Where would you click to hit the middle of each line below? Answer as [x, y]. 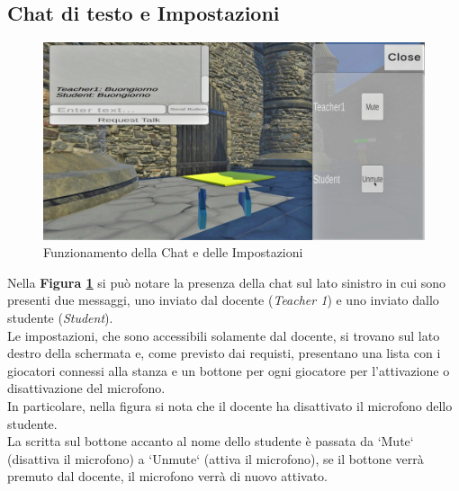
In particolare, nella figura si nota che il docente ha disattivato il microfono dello [230, 406]
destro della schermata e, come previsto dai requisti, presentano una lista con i [224, 353]
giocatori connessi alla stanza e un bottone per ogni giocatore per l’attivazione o [229, 370]
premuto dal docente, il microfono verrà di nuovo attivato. [168, 476]
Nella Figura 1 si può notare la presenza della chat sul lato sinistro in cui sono [227, 282]
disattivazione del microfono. [86, 388]
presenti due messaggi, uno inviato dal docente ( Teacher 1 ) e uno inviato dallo [223, 300]
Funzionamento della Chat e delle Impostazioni [173, 252]
